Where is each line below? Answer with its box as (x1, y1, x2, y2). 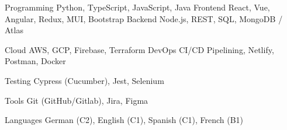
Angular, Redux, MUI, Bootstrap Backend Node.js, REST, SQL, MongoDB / (5, 12, 283, 24)
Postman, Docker (5, 55, 66, 67)
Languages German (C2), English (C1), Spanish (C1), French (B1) (5, 114, 244, 126)
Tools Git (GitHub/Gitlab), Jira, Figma (5, 94, 148, 106)
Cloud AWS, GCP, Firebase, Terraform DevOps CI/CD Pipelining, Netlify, (5, 43, 274, 55)
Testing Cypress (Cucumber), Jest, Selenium (5, 74, 164, 86)
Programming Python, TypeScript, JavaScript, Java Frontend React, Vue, (5, 1, 270, 13)
